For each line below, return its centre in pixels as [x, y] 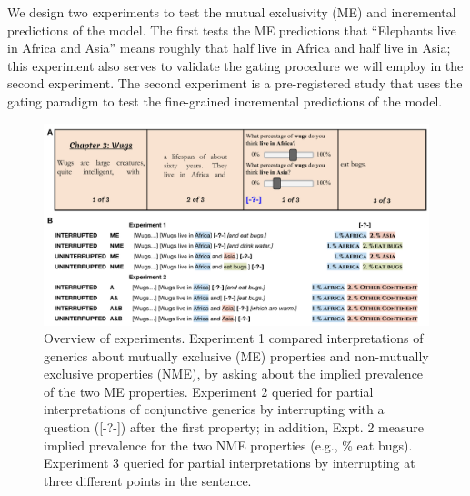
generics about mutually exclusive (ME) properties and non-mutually [236, 355]
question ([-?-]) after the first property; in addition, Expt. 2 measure [234, 427]
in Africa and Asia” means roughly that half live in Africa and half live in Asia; [229, 48]
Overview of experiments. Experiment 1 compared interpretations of [234, 338]
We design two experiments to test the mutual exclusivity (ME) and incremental [232, 12]
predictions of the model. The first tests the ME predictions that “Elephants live [232, 30]
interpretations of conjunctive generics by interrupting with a [214, 409]
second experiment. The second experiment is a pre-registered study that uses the [235, 83]
